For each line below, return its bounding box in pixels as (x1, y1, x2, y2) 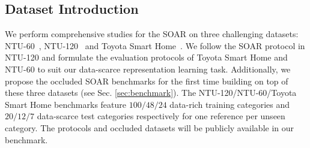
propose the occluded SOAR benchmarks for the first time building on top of (5, 74, 288, 87)
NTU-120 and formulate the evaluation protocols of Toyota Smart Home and (5, 51, 288, 64)
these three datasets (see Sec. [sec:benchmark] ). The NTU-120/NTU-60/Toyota (5, 86, 297, 99)
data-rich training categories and (169, 98, 290, 110)
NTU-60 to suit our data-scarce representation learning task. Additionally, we (5, 62, 291, 75)
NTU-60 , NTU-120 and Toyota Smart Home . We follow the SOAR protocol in (5, 39, 305, 52)
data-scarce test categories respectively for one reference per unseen (37, 110, 285, 122)
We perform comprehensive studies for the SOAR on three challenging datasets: (5, 28, 299, 40)
